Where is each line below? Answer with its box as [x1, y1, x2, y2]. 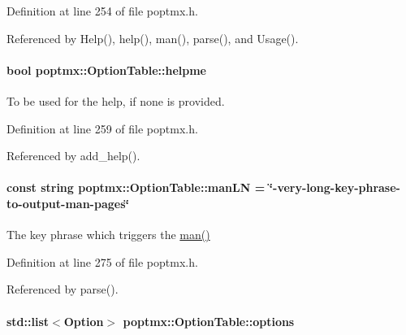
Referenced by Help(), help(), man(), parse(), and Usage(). [6, 29, 299, 46]
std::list [6, 312, 50, 329]
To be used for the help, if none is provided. [6, 92, 225, 109]
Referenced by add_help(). [6, 147, 140, 164]
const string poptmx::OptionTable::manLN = [6, 179, 266, 196]
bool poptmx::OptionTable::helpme [6, 61, 206, 78]
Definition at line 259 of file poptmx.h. [6, 120, 198, 137]
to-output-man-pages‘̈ [6, 194, 130, 211]
